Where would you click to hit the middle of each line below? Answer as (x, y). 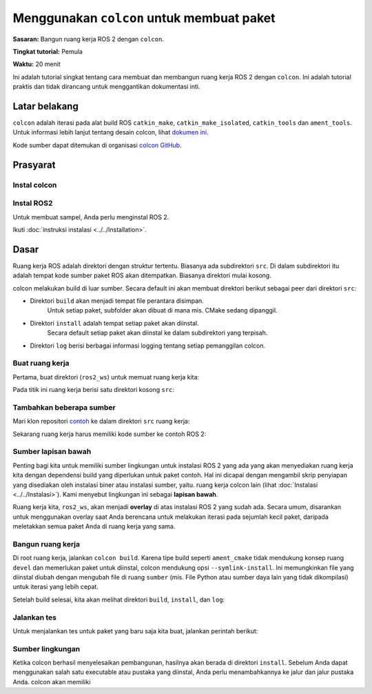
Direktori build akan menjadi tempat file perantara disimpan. (117, 301)
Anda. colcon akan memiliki (52, 682)
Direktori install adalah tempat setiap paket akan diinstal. (114, 323)
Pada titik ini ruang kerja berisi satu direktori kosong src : (94, 390)
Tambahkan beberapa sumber (64, 407)
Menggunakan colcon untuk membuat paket (144, 18)
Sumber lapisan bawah (52, 452)
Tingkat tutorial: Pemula (48, 51)
